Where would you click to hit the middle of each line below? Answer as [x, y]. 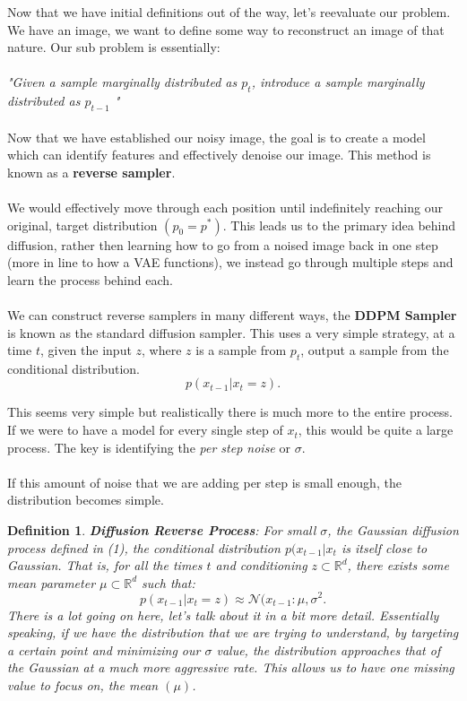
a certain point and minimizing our [104, 649]
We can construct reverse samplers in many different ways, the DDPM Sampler [232, 314]
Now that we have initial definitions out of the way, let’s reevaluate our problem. [229, 12]
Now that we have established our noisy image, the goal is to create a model [216, 137]
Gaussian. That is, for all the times [105, 565]
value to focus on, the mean [83, 684]
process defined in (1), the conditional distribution [144, 547]
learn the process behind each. [90, 279]
